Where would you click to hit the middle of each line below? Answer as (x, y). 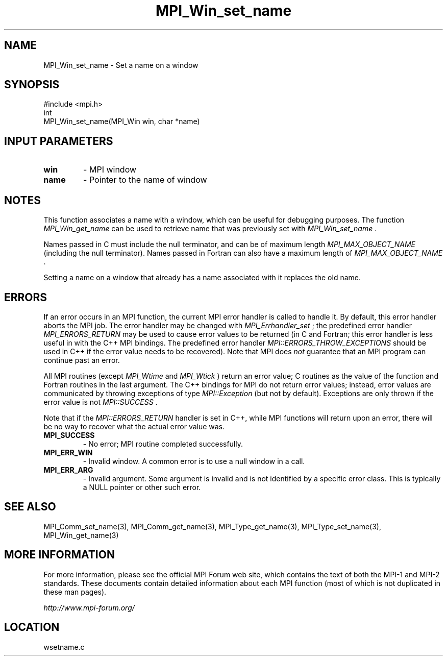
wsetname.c (64, 647)
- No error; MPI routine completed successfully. (163, 444)
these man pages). (75, 592)
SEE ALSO (30, 507)
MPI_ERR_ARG (68, 470)
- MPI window (110, 170)
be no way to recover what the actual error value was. (134, 426)
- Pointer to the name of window (145, 180)
